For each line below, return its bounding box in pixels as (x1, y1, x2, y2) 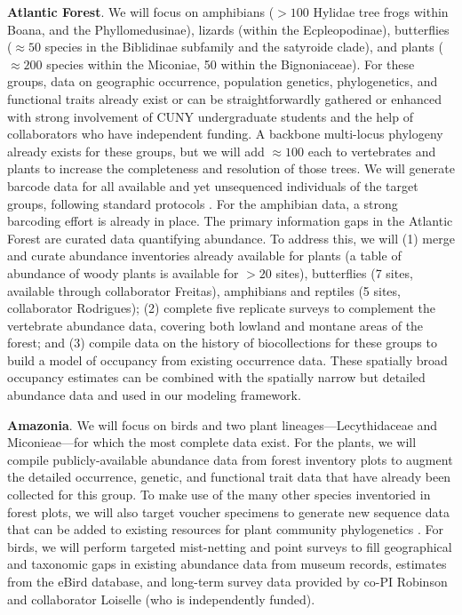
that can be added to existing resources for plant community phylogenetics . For (7, 520, 444, 539)
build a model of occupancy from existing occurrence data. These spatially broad (7, 350, 448, 369)
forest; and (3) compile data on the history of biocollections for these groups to (7, 333, 437, 352)
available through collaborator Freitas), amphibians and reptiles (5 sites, (7, 281, 401, 300)
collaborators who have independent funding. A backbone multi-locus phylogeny (7, 124, 443, 143)
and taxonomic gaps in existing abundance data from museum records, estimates (7, 555, 447, 573)
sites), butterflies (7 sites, (275, 263, 413, 282)
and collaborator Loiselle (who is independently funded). (7, 589, 315, 608)
